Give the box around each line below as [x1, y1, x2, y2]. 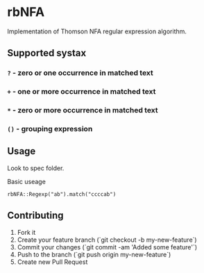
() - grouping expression [7, 124, 93, 134]
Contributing [7, 210, 64, 222]
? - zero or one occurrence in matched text [7, 68, 154, 78]
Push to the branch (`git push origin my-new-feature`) [17, 250, 171, 258]
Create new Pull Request [17, 258, 88, 266]
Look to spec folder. [7, 164, 65, 172]
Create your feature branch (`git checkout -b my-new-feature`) [17, 235, 197, 244]
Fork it [17, 228, 36, 236]
